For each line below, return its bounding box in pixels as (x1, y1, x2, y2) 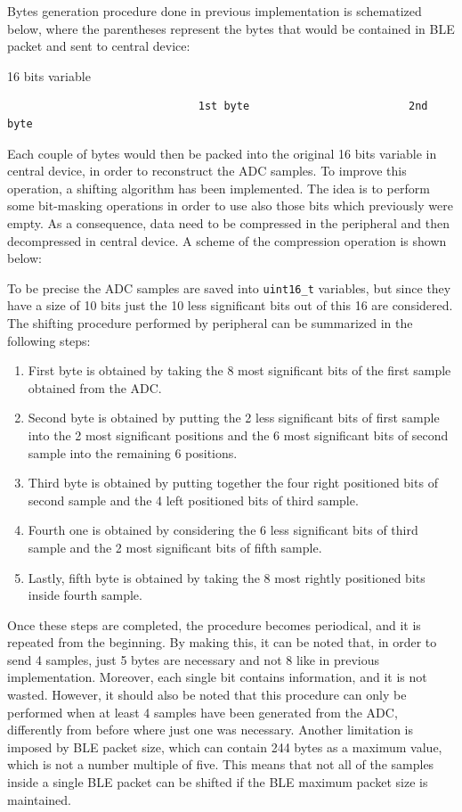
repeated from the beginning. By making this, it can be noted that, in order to (7, 633, 437, 652)
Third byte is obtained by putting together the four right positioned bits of (28, 473, 438, 492)
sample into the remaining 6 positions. (28, 443, 238, 462)
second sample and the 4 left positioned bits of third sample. (28, 490, 359, 509)
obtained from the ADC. (28, 378, 162, 397)
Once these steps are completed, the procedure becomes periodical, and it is (7, 615, 421, 634)
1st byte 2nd (198, 100, 428, 113)
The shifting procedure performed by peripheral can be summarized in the (7, 313, 413, 332)
